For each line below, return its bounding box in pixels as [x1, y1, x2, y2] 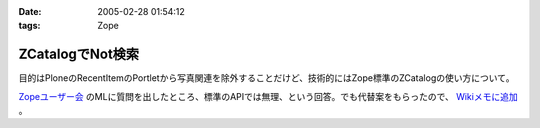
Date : [18, 6, 42, 17]
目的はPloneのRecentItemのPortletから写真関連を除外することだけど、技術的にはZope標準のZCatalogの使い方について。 [18, 72, 515, 84]
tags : [18, 20, 41, 32]
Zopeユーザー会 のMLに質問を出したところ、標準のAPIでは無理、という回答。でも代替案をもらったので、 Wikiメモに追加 [18, 90, 519, 102]
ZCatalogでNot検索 [18, 46, 140, 63]
